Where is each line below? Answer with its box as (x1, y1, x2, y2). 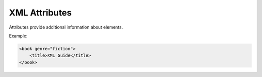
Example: (9, 33, 28, 39)
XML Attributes (9, 7, 72, 18)
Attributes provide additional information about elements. (9, 24, 123, 30)
